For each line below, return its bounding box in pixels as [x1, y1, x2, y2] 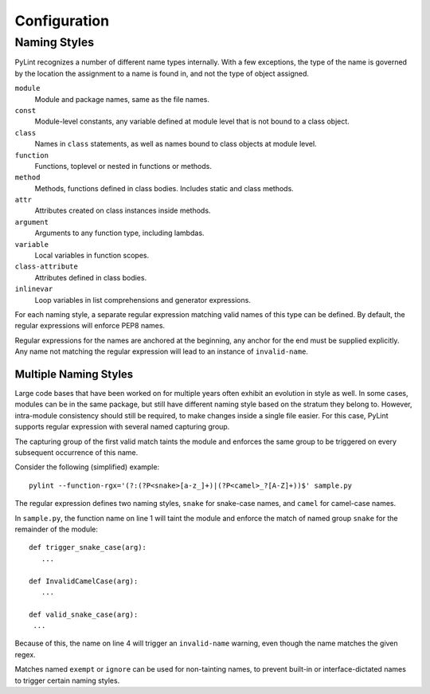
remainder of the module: [14, 524, 99, 534]
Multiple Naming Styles [14, 367, 134, 381]
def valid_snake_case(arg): [29, 610, 139, 619]
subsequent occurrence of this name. [14, 448, 139, 457]
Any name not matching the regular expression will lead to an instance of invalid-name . [14, 347, 308, 356]
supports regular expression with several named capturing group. [14, 422, 230, 432]
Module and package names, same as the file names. [34, 94, 210, 104]
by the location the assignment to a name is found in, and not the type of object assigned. [14, 69, 310, 78]
